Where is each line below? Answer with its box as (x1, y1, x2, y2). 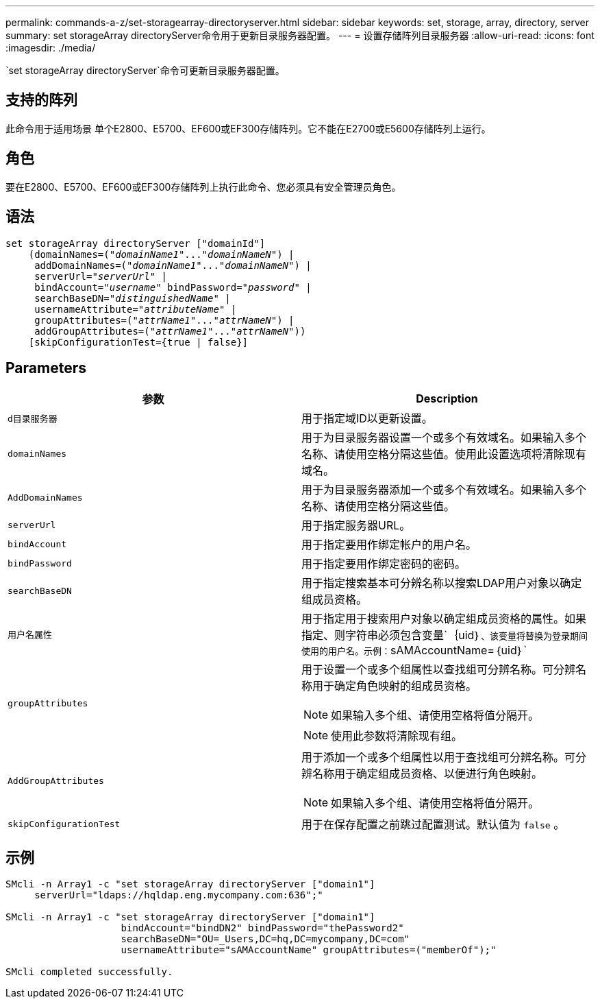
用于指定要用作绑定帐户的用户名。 (301, 538, 477, 552)
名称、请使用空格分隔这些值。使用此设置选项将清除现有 (301, 447, 587, 462)
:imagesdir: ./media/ (5, 42, 96, 53)
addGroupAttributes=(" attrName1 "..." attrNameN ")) (34, 325, 306, 337)
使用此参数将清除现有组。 (331, 729, 463, 743)
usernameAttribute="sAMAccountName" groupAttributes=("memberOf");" (121, 944, 497, 956)
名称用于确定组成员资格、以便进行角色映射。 (312, 767, 543, 781)
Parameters (5, 359, 86, 376)
